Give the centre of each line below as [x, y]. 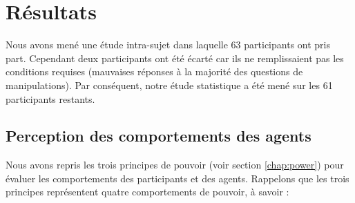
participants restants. [50, 98]
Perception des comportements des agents [159, 136]
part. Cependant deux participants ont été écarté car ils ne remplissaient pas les [175, 58]
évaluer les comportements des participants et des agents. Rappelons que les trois [177, 178]
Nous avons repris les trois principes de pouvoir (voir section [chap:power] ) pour [175, 165]
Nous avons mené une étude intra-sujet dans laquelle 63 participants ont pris [168, 45]
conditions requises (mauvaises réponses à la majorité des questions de [154, 71]
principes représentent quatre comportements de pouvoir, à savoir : [147, 192]
